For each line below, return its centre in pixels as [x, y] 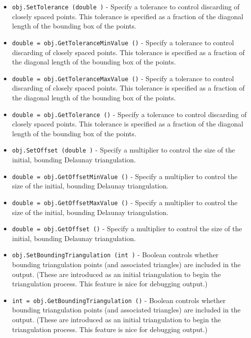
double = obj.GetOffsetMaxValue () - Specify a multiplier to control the [125, 202]
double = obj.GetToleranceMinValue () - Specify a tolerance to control [123, 42]
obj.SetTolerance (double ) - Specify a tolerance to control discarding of [126, 6]
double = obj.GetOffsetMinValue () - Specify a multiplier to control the [125, 176]
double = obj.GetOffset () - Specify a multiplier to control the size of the [127, 229]
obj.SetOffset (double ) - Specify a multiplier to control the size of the [124, 150]
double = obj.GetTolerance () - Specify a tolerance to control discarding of [129, 114]
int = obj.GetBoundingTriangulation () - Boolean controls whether [119, 300]
